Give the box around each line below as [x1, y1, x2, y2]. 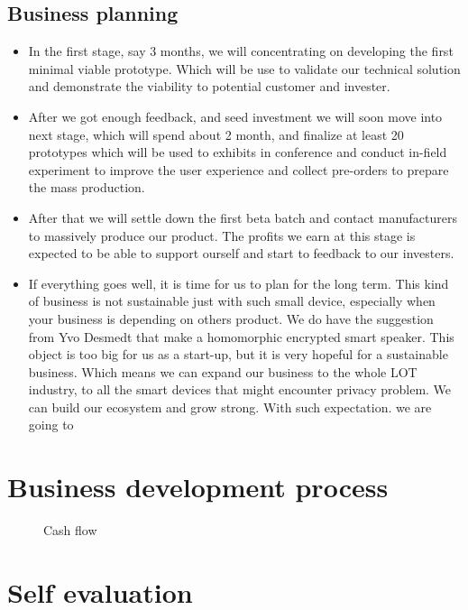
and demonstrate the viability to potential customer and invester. [28, 77, 390, 96]
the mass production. [28, 178, 145, 197]
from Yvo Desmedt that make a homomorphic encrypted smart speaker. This [28, 327, 454, 346]
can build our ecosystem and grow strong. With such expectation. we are [28, 397, 432, 416]
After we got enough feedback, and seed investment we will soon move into [28, 106, 443, 125]
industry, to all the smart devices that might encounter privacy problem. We [28, 380, 452, 399]
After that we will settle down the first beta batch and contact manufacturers [28, 208, 457, 226]
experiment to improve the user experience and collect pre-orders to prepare [28, 160, 449, 179]
